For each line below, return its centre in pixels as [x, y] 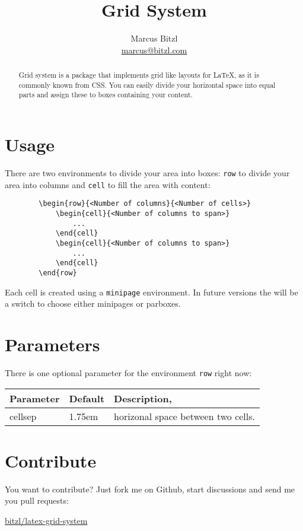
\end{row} [58, 273]
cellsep [23, 416]
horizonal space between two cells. [185, 416]
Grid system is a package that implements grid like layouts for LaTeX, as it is [139, 75]
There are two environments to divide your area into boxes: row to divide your [147, 173]
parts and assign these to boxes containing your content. [106, 95]
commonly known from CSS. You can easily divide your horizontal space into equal [147, 85]
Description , [143, 398]
